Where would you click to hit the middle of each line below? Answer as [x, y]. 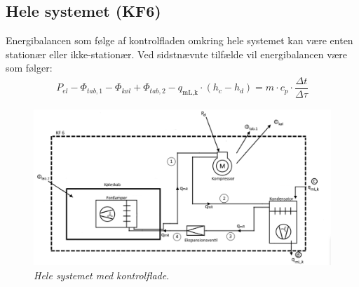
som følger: [29, 68]
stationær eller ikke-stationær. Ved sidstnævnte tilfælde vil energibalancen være [177, 54]
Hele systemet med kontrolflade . [102, 275]
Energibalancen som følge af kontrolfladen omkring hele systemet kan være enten [179, 40]
